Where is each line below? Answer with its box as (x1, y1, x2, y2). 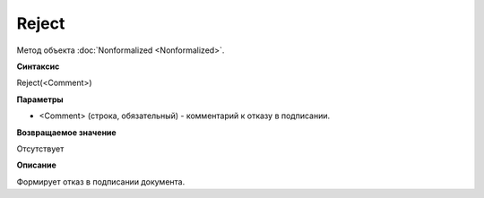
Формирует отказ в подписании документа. (16, 176, 186, 187)
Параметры (16, 94, 64, 105)
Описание (16, 159, 57, 170)
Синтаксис (16, 61, 60, 72)
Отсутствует (16, 143, 65, 154)
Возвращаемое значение (16, 126, 117, 138)
